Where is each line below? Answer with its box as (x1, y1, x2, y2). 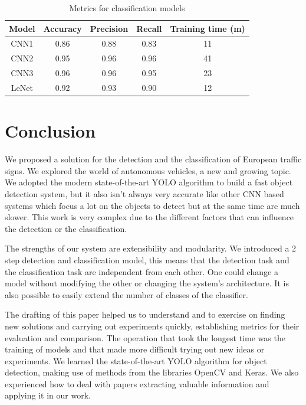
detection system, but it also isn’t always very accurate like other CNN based (5, 187, 284, 200)
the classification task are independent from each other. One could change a (5, 265, 278, 277)
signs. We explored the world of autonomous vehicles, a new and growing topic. (5, 164, 291, 177)
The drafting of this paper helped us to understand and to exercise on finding (5, 308, 285, 321)
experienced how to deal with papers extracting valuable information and (5, 377, 269, 390)
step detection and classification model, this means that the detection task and (5, 253, 289, 266)
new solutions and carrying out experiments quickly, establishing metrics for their (5, 319, 300, 332)
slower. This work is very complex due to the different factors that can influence (5, 211, 294, 223)
